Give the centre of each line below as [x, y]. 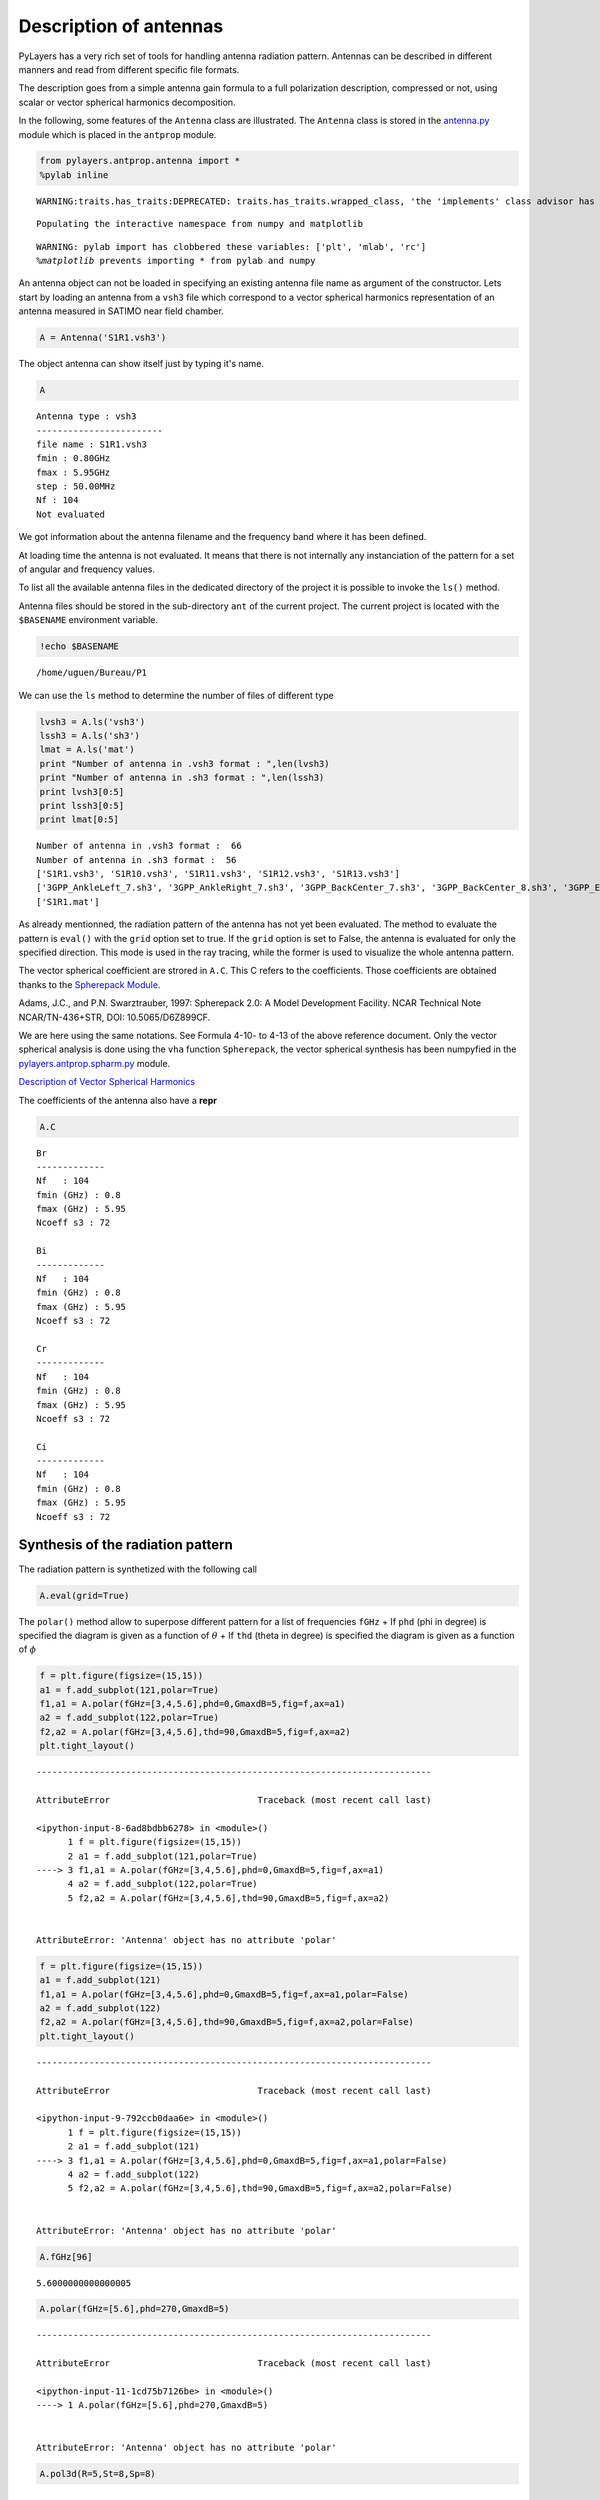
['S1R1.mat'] [68, 901]
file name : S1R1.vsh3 [92, 444]
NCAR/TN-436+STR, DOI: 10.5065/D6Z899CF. [114, 1017]
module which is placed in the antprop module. [117, 134]
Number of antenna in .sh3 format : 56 [136, 859]
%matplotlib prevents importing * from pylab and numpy [176, 261]
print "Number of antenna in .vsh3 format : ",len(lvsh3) [184, 763]
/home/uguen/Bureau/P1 [92, 673]
